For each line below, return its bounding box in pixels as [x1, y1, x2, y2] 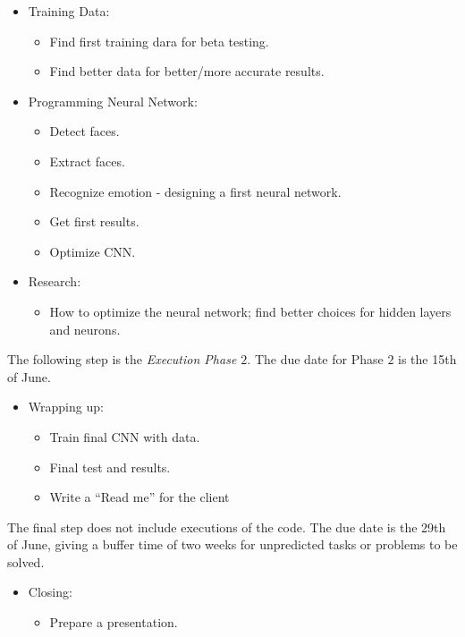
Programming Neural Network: [28, 91, 198, 110]
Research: [28, 272, 81, 291]
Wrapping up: [28, 397, 104, 416]
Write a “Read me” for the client [49, 488, 230, 506]
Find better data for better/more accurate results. [49, 62, 325, 81]
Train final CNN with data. [49, 427, 200, 446]
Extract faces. [49, 151, 125, 170]
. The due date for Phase [247, 350, 384, 369]
